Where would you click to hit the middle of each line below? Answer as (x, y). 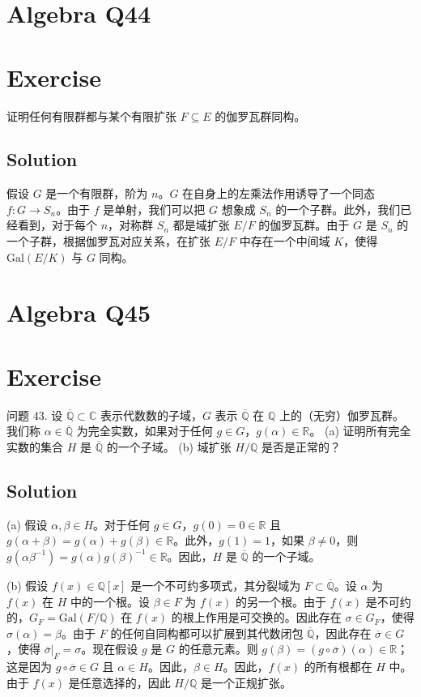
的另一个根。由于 (281, 601)
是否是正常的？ (301, 446)
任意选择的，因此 (125, 682)
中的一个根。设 (110, 601)
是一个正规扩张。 (247, 682)
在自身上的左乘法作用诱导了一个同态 (279, 193)
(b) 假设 (28, 585)
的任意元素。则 (218, 649)
